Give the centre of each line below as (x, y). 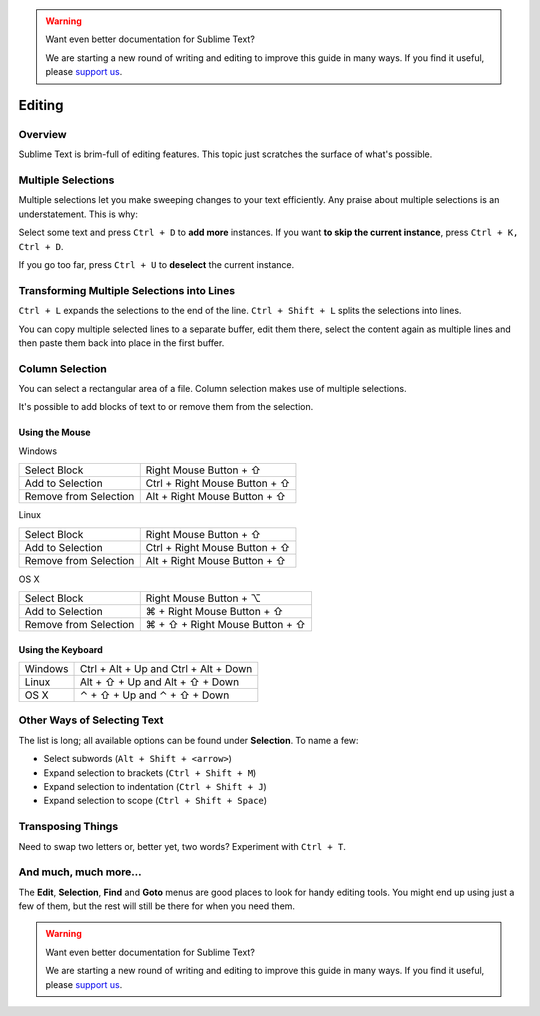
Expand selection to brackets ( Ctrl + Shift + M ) (150, 772)
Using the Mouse (54, 432)
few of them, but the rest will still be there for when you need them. (156, 906)
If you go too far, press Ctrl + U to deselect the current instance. (156, 265)
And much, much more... (80, 872)
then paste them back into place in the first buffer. (121, 342)
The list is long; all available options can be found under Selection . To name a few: (188, 740)
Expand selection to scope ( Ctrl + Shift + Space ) (155, 801)
